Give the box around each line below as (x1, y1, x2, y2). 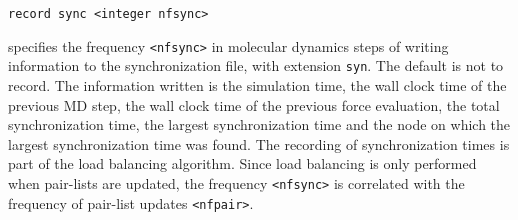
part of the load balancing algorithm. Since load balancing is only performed (8, 153, 477, 174)
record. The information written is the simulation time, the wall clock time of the (8, 74, 507, 95)
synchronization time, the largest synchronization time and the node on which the (8, 114, 511, 135)
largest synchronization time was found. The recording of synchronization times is (8, 133, 510, 154)
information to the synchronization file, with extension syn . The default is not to (8, 55, 504, 76)
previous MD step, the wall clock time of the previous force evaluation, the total (8, 94, 500, 115)
